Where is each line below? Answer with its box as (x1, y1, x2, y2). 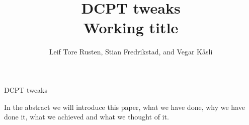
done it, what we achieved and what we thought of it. (4, 111, 169, 122)
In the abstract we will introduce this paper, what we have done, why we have (4, 101, 245, 112)
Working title (83, 17, 179, 38)
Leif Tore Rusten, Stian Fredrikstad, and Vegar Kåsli (49, 46, 213, 57)
